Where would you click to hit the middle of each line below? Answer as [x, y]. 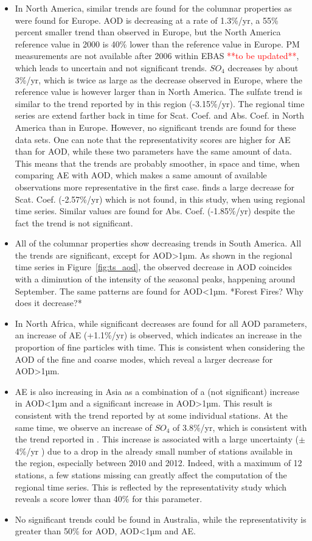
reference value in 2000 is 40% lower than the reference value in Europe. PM [157, 44]
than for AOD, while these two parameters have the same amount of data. [153, 151]
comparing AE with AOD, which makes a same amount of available [141, 175]
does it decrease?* [48, 303]
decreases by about [263, 67]
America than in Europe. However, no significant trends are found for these [155, 127]
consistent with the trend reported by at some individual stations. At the [151, 415]
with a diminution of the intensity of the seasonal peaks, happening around [155, 279]
